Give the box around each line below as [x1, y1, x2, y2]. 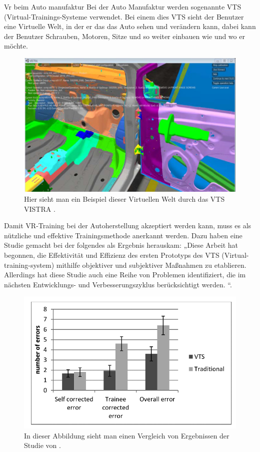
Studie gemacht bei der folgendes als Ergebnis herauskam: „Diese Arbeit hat [4, 240, 238, 250]
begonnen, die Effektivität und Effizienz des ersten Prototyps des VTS [4, 249, 219, 260]
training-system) [4, 259, 54, 270]
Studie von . [24, 440, 61, 450]
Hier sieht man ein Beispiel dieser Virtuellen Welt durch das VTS [24, 193, 225, 204]
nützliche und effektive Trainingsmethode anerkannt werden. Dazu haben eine [4, 230, 242, 240]
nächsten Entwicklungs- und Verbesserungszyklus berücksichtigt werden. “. [4, 279, 232, 289]
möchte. [4, 41, 28, 51]
